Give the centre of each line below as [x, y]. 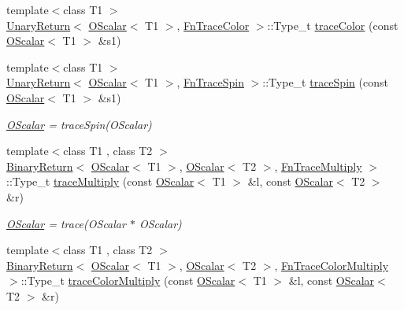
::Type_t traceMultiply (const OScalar [100, 181]
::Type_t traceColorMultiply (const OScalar [128, 280]
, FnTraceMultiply [318, 166]
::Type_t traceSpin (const [325, 82]
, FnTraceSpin [210, 82]
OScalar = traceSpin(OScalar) [79, 124]
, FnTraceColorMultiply [332, 265]
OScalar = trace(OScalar [66, 223]
